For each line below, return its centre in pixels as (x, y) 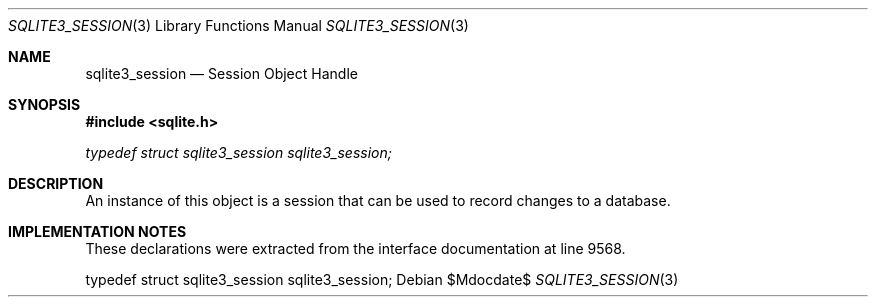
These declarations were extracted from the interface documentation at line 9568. (355, 248)
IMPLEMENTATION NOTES (97, 231)
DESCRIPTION (56, 183)
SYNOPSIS (44, 104)
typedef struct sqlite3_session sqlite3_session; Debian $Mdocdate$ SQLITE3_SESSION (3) (382, 279)
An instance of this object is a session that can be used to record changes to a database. (378, 200)
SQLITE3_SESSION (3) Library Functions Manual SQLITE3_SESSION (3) (238, 25)
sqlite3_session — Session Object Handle (221, 73)
